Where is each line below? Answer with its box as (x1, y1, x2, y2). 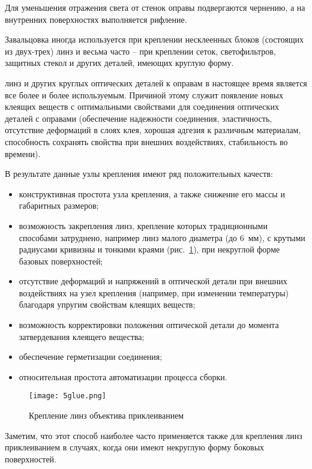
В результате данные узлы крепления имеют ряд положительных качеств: (5, 167, 273, 180)
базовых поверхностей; (19, 254, 103, 267)
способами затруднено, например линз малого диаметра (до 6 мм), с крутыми (19, 231, 305, 243)
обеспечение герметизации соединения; (19, 350, 163, 363)
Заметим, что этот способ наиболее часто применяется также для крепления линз (5, 429, 302, 441)
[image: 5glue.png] (29, 392, 106, 401)
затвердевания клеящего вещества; (19, 330, 145, 342)
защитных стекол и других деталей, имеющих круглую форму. (5, 56, 234, 69)
